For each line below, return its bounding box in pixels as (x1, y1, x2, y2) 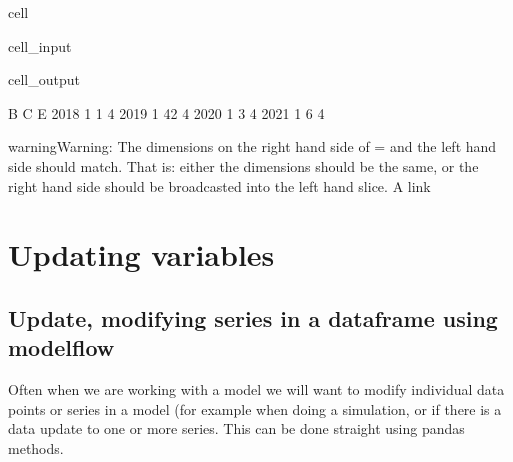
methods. (8, 437, 64, 458)
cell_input (8, 35, 72, 56)
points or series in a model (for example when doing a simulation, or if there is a (8, 398, 502, 419)
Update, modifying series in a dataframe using (8, 302, 498, 333)
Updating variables (8, 234, 275, 275)
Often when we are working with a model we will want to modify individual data (8, 379, 505, 400)
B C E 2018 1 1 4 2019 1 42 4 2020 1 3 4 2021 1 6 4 (8, 102, 325, 123)
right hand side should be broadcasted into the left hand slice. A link (8, 175, 431, 196)
